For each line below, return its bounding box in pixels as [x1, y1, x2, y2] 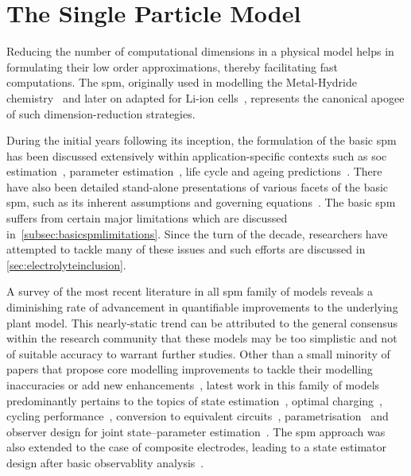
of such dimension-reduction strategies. [6, 105, 196, 122]
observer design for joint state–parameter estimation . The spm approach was [6, 423, 386, 439]
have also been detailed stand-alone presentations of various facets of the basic [6, 178, 389, 195]
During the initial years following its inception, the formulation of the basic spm [6, 132, 397, 149]
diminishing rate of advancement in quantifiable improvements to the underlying [6, 299, 398, 315]
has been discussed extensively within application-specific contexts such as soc [6, 147, 387, 164]
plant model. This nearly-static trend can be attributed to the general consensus [6, 314, 398, 331]
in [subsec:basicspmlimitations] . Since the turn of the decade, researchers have [6, 225, 388, 242]
